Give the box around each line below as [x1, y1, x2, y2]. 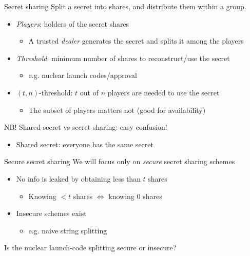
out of [80, 87, 99, 97]
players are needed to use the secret [107, 87, 220, 97]
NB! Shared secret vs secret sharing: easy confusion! [4, 122, 167, 132]
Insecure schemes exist [16, 208, 87, 219]
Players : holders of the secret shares [16, 18, 129, 29]
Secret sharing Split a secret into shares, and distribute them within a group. [4, 1, 246, 11]
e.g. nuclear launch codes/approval [28, 70, 137, 81]
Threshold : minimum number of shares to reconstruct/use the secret [16, 52, 230, 63]
